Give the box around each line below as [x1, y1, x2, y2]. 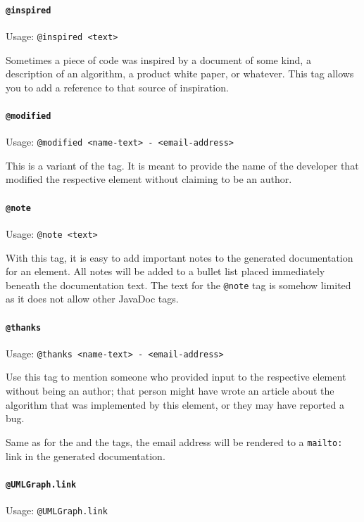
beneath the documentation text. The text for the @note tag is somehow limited [6, 277, 351, 292]
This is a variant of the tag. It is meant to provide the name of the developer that [6, 158, 359, 172]
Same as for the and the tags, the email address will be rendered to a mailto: [6, 434, 343, 449]
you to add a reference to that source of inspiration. [6, 79, 229, 94]
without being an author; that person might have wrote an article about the [6, 383, 334, 398]
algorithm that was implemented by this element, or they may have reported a [6, 397, 344, 412]
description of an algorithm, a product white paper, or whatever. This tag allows [6, 66, 354, 81]
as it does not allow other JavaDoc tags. [6, 291, 179, 306]
